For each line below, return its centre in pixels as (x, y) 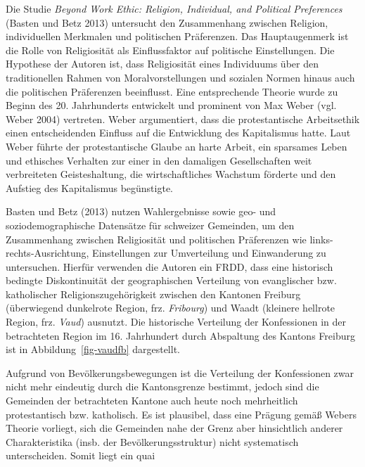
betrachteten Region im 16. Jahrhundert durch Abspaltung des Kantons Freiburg (180, 335)
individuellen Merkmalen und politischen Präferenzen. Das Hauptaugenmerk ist (177, 36)
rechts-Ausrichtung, (47, 253)
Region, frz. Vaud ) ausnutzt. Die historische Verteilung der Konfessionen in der (176, 322)
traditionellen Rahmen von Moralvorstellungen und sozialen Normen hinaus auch (180, 77)
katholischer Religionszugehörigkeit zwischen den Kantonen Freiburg (153, 294)
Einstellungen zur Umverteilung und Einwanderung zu (209, 253)
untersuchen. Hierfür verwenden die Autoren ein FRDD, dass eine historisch (169, 266)
